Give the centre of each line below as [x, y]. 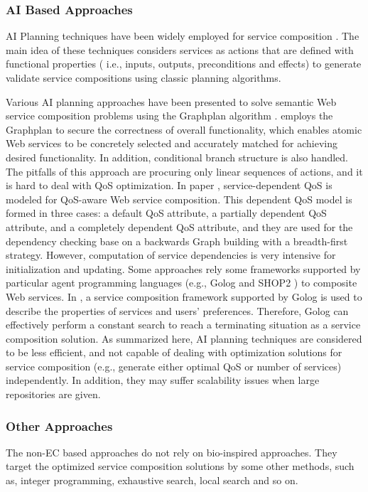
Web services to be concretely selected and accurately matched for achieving [172, 143]
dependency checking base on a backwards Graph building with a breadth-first [177, 241]
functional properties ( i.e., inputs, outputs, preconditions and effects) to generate [184, 64]
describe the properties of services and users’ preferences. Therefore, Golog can [177, 310]
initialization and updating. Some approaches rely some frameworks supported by [183, 268]
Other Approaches [59, 426]
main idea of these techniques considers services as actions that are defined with [180, 49]
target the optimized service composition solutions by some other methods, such [180, 466]
